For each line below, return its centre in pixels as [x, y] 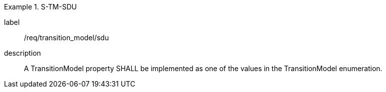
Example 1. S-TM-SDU [40, 7]
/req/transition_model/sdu [67, 38]
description [23, 53]
